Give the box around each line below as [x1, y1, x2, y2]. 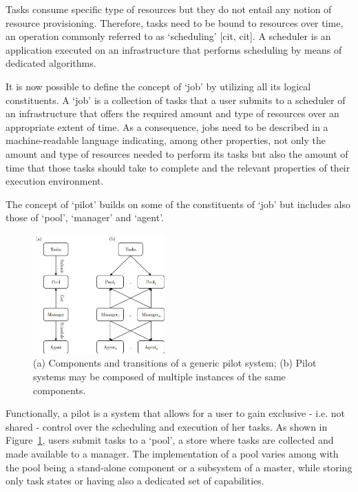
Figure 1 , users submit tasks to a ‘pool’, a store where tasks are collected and [6, 433, 334, 447]
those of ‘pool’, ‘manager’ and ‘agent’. [6, 210, 164, 225]
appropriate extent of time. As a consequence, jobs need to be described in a [6, 119, 328, 134]
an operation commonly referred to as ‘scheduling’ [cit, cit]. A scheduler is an [6, 29, 331, 43]
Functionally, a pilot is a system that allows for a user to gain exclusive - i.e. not [6, 406, 346, 420]
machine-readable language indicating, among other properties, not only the [6, 133, 326, 147]
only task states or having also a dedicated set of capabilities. [6, 473, 264, 488]
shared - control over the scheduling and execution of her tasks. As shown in [6, 419, 328, 433]
